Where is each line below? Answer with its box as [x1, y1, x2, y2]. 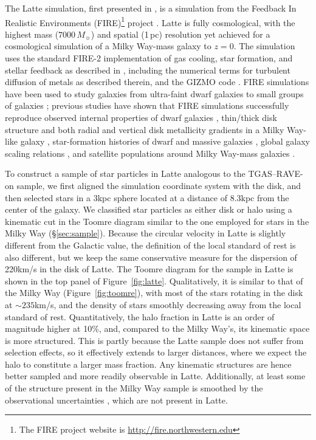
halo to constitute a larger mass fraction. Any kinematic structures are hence [5, 357, 292, 370]
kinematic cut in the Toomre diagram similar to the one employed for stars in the [5, 215, 309, 227]
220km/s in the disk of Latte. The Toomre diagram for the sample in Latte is [5, 263, 294, 275]
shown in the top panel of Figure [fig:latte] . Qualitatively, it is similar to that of [5, 274, 303, 287]
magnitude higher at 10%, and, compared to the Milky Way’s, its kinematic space [5, 322, 310, 335]
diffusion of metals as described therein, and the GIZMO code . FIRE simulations [5, 75, 309, 88]
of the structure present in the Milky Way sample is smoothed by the [5, 382, 263, 394]
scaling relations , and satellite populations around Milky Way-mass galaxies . [5, 146, 295, 159]
